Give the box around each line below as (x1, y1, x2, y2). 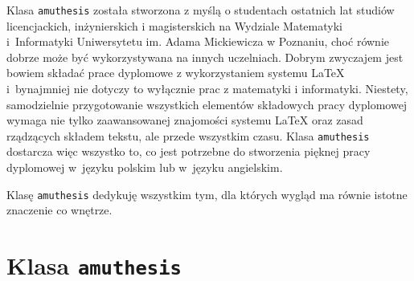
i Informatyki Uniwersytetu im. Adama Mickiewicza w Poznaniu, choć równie (6, 33, 389, 50)
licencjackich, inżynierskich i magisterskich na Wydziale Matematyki (6, 17, 342, 34)
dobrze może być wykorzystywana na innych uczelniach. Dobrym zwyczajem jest (6, 48, 404, 65)
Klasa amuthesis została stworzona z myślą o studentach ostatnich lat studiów (6, 2, 395, 18)
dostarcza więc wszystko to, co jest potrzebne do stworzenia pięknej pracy (6, 143, 371, 160)
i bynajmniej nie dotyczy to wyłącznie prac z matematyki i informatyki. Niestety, (6, 80, 408, 97)
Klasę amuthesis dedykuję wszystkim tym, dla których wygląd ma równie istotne (6, 185, 408, 202)
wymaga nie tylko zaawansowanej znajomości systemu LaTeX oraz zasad (6, 112, 363, 128)
